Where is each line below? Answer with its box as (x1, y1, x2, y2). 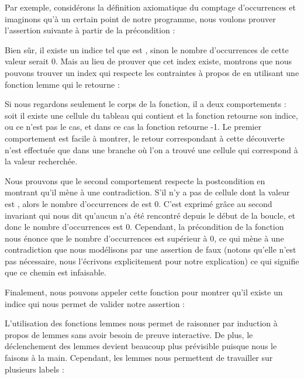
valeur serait (5, 55, 49, 67)
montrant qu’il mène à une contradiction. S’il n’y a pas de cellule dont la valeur (5, 186, 290, 198)
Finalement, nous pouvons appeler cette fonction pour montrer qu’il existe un (5, 286, 283, 298)
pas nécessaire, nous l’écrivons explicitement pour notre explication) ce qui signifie (5, 254, 299, 267)
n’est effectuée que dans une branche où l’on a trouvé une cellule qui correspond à (5, 143, 298, 156)
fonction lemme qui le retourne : (5, 78, 120, 90)
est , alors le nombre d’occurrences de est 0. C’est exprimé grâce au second (5, 197, 272, 209)
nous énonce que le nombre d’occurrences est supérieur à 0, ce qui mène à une (5, 232, 284, 244)
